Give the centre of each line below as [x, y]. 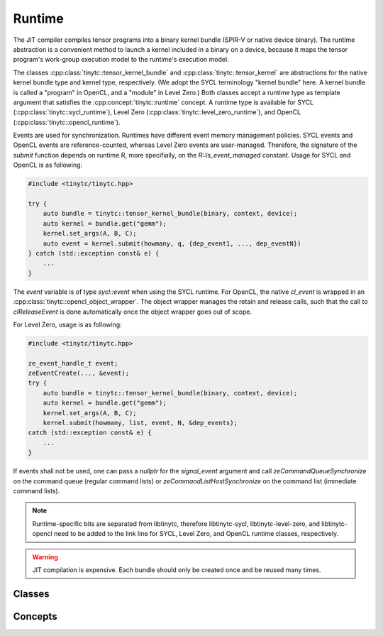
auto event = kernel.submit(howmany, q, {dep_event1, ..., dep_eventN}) [172, 243]
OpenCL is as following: [48, 165]
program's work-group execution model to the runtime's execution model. [121, 60]
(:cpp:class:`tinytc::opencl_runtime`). [67, 122]
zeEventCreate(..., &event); [79, 373]
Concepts [35, 616]
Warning [45, 556]
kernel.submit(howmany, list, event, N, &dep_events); [140, 423]
